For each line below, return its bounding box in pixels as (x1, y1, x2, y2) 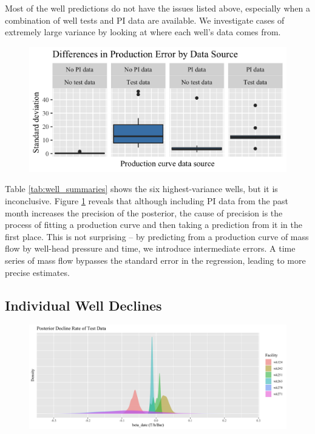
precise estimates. (5, 266, 70, 278)
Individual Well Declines (5, 295, 162, 314)
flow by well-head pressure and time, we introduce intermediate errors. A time (5, 242, 296, 255)
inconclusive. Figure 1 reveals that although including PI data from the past (5, 194, 289, 207)
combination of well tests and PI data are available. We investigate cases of (5, 13, 285, 26)
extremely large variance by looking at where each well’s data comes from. (5, 26, 281, 38)
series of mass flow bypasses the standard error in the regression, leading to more (5, 253, 306, 266)
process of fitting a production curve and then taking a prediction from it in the (5, 218, 303, 231)
